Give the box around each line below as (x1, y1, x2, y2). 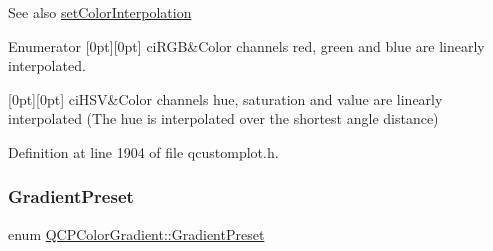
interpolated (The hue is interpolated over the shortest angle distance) (8, 108, 439, 129)
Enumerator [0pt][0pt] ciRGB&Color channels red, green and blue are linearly (8, 35, 485, 56)
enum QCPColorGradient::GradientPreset (8, 223, 265, 244)
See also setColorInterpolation (8, 2, 192, 22)
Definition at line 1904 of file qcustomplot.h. (8, 141, 279, 162)
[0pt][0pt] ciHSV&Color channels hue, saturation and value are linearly (8, 88, 443, 109)
